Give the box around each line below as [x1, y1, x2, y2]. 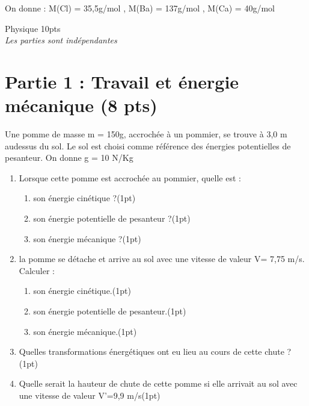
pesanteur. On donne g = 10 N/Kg [5, 151, 133, 164]
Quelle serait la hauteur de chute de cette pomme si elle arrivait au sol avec [19, 377, 298, 390]
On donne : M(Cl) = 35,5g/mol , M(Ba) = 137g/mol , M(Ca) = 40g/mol [5, 2, 275, 14]
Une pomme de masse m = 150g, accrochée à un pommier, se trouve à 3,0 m [5, 128, 287, 140]
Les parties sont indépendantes [5, 34, 117, 46]
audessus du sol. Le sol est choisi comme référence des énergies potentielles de [5, 139, 291, 152]
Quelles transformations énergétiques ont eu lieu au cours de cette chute [19, 345, 284, 358]
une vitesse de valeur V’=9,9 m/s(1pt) [19, 389, 161, 401]
